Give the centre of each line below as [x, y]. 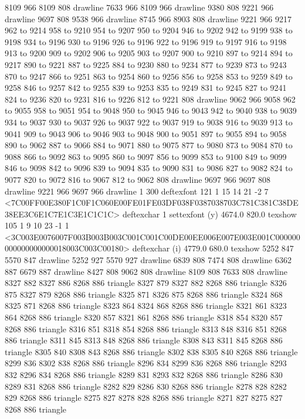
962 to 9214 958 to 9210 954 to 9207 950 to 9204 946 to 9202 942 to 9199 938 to [149, 30]
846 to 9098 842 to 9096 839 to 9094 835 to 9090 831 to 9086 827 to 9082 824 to [149, 168]
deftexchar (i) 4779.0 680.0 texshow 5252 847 [213, 248]
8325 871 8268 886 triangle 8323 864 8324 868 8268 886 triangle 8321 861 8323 [146, 306]
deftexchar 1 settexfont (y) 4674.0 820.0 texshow [209, 214]
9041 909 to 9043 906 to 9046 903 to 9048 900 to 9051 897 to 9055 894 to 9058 [146, 133]
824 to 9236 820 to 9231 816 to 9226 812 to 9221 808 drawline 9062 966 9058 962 [150, 99]
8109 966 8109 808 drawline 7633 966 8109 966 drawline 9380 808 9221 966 [139, 7]
